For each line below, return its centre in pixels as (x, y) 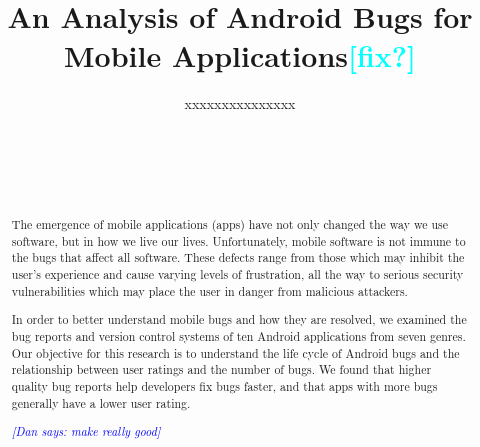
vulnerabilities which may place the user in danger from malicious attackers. (209, 290)
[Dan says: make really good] (86, 431)
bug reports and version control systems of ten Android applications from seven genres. (238, 335)
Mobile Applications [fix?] (240, 55)
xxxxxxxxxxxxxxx (240, 103)
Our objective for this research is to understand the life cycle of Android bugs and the (235, 352)
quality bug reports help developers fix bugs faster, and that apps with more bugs (224, 385)
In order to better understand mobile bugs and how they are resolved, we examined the (239, 319)
